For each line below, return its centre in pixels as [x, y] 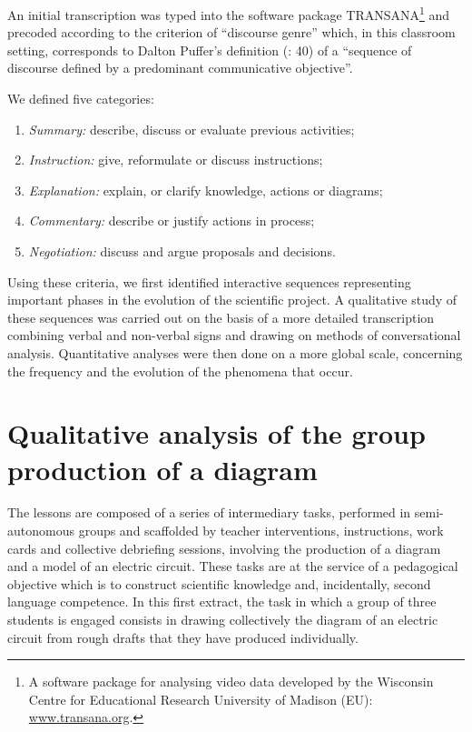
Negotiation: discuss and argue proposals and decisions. [182, 251]
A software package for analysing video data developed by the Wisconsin [231, 682]
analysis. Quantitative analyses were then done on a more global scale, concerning [235, 352]
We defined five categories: [81, 99]
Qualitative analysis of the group [216, 433]
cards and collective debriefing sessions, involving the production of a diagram [224, 548]
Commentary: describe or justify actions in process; [172, 221]
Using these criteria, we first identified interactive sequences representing [209, 281]
